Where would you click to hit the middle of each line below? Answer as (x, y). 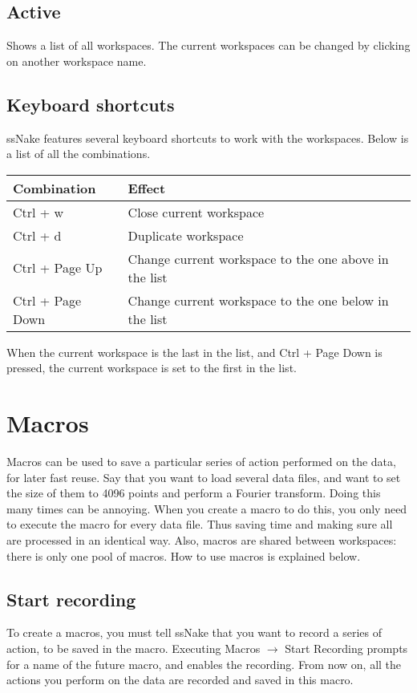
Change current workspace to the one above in (258, 258)
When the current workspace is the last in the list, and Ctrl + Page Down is (194, 352)
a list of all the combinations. (79, 154)
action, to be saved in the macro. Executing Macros (134, 648)
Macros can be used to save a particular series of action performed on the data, (201, 462)
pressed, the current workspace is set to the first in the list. (152, 368)
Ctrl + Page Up (58, 268)
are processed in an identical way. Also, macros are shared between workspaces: (202, 540)
